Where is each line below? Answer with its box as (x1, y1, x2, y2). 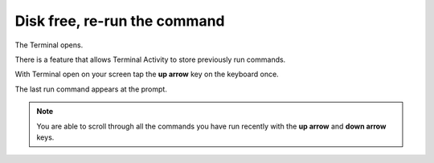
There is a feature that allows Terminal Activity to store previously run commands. (14, 55, 286, 64)
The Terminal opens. (14, 40, 84, 50)
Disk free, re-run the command (14, 12, 225, 30)
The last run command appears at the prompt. (14, 84, 168, 94)
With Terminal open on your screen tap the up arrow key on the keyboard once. (14, 69, 279, 79)
